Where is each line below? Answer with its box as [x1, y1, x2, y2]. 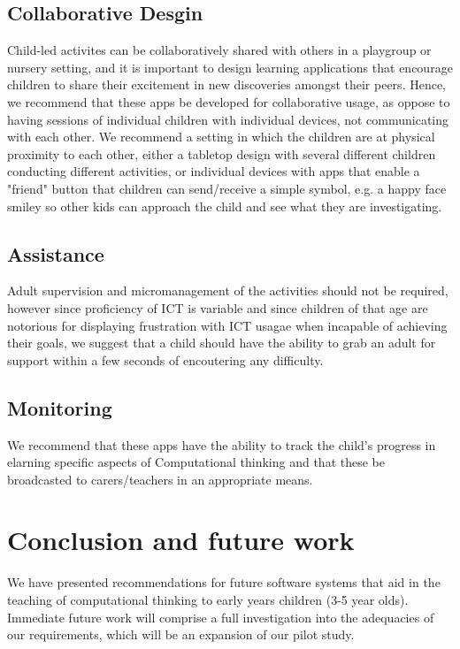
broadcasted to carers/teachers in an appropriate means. [7, 470, 313, 488]
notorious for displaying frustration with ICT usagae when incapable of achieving [7, 316, 448, 334]
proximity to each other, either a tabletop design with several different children [7, 144, 436, 163]
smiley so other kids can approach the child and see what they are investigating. [7, 196, 442, 215]
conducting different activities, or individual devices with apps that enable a [7, 162, 420, 180]
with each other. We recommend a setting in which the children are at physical [7, 127, 435, 146]
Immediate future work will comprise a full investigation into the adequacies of [7, 607, 434, 626]
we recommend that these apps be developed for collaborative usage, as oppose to [7, 92, 450, 111]
